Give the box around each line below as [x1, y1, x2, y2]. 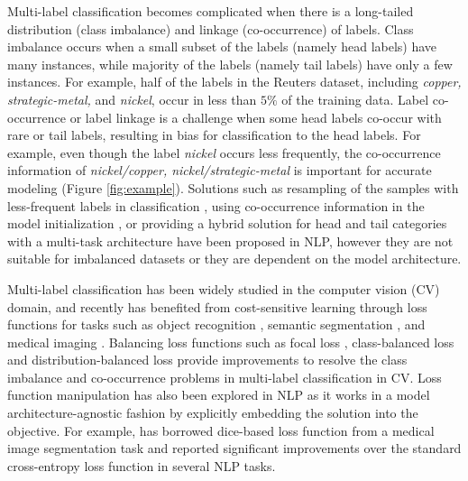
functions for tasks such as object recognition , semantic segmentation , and [7, 315, 426, 334]
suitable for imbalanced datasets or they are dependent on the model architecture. [7, 249, 462, 268]
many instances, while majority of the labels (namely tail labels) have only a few [7, 54, 453, 73]
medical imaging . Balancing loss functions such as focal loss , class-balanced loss [7, 332, 454, 351]
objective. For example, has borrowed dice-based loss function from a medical [7, 421, 435, 439]
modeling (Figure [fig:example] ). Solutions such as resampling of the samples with [7, 178, 459, 197]
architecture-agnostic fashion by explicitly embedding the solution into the [7, 403, 418, 422]
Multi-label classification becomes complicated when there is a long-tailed [7, 2, 414, 20]
